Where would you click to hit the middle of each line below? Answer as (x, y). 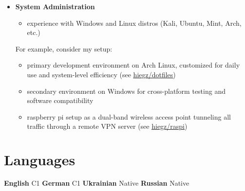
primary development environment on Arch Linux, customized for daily (133, 65)
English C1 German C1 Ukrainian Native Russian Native (97, 183)
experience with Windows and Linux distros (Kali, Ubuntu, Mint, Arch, (134, 23)
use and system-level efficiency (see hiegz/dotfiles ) (101, 74)
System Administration (55, 6)
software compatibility (60, 100)
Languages (40, 160)
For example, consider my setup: (64, 48)
